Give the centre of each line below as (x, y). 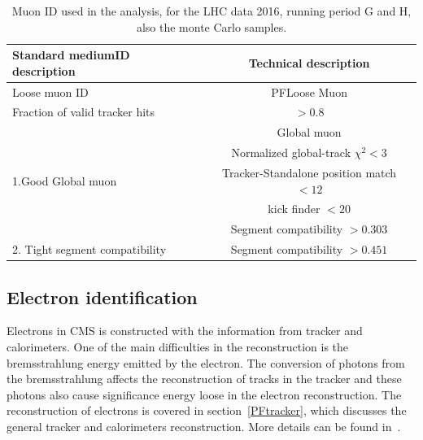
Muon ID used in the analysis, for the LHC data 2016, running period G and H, (211, 11)
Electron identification (102, 296)
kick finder (294, 209)
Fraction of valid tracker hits (84, 112)
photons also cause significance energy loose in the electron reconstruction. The (204, 394)
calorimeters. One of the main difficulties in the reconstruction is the (178, 347)
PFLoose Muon (309, 91)
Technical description (309, 62)
